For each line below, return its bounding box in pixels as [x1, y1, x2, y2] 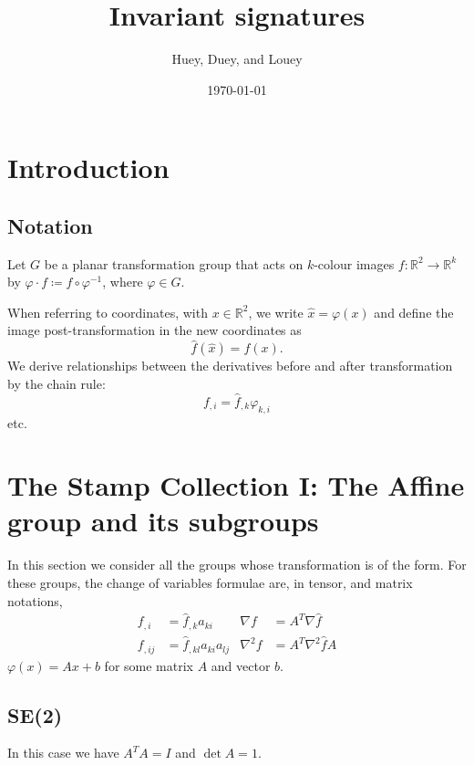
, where [102, 272, 143, 291]
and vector [211, 655, 271, 675]
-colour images [314, 254, 395, 273]
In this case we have [7, 743, 119, 762]
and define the [374, 302, 454, 321]
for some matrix [104, 655, 193, 675]
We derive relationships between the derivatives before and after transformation [7, 356, 453, 375]
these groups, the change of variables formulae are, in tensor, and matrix [7, 573, 413, 592]
